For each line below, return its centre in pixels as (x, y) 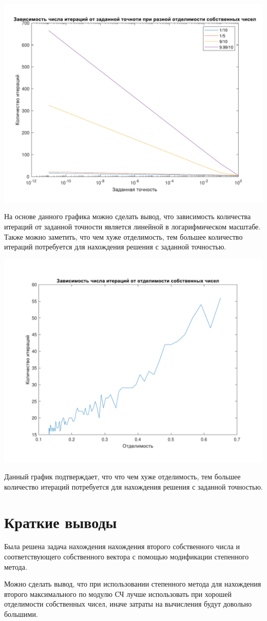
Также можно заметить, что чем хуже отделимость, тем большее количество (123, 236)
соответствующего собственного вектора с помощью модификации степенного (127, 557)
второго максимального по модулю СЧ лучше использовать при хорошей (118, 594)
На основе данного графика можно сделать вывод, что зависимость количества (128, 216)
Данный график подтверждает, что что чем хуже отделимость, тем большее (122, 477)
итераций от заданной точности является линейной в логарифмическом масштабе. (132, 227)
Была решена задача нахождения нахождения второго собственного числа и (122, 546)
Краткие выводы (61, 522)
